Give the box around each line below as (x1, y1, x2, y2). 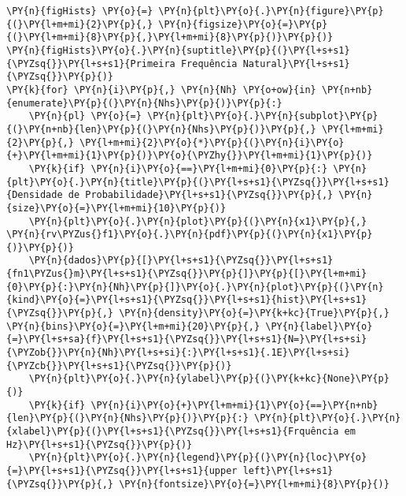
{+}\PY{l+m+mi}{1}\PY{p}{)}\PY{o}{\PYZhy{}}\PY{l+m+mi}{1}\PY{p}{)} (6, 150, 373, 162)
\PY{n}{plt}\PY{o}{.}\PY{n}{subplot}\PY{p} (146, 110, 378, 122)
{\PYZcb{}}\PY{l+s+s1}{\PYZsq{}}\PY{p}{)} (6, 360, 232, 371)
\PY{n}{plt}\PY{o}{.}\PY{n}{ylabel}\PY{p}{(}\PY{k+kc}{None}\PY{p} (28, 373, 389, 385)
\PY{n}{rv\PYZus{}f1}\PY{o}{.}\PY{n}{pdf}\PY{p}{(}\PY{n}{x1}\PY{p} (6, 229, 373, 241)
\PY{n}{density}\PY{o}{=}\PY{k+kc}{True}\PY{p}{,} (119, 308, 389, 319)
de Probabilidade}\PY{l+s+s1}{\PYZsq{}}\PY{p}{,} (68, 189, 334, 201)
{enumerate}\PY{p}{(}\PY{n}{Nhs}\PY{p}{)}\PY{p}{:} (6, 97, 282, 109)
